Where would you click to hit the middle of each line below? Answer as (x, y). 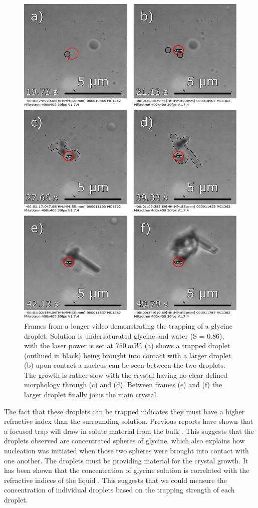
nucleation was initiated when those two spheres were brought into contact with (126, 451)
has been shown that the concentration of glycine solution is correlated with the (127, 470)
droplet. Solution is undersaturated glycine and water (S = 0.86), (124, 335)
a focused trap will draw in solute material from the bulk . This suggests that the (129, 431)
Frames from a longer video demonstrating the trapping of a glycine (128, 325)
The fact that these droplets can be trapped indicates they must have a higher (124, 411)
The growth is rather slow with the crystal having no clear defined (126, 374)
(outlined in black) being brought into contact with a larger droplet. (129, 355)
